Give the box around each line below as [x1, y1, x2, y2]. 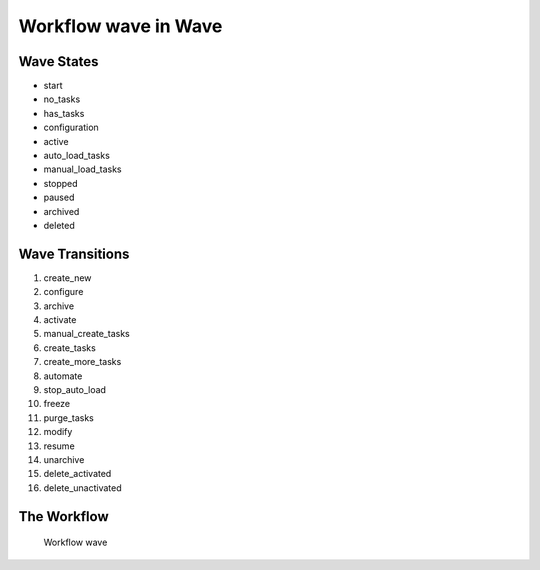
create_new [43, 271, 92, 284]
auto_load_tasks [43, 150, 110, 162]
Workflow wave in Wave [18, 15, 223, 37]
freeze [43, 398, 71, 410]
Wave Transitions [18, 245, 130, 262]
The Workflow [18, 508, 109, 525]
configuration [43, 121, 99, 134]
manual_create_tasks [43, 328, 130, 340]
